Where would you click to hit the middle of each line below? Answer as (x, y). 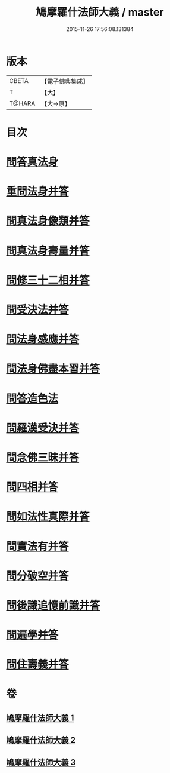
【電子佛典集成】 (65, 81)
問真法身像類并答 (48, 221)
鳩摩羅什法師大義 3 (41, 762)
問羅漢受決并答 (43, 428)
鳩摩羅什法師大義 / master (100, 12)
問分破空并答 (38, 576)
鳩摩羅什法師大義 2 (41, 740)
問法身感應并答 (43, 340)
